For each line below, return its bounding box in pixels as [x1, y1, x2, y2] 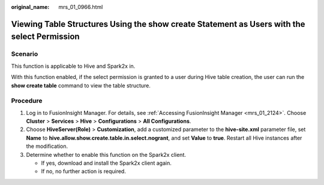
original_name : [11, 4, 50, 10]
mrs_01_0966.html [58, 4, 103, 10]
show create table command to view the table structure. [11, 81, 151, 89]
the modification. [26, 142, 68, 150]
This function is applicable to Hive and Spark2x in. [11, 62, 136, 69]
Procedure [11, 96, 43, 105]
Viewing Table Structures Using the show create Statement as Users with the [11, 19, 305, 29]
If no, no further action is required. [41, 168, 126, 175]
